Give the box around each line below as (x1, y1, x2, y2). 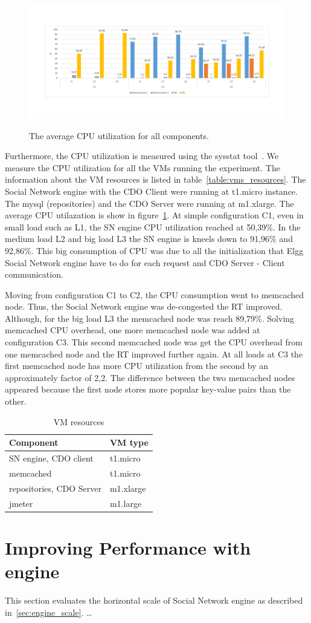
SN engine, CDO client (9, 452, 94, 465)
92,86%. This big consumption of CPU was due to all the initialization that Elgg (5, 244, 304, 256)
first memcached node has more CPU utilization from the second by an (5, 359, 269, 372)
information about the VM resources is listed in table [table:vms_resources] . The (5, 173, 306, 186)
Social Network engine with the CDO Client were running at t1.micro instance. (5, 184, 298, 197)
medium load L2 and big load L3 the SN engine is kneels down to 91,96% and (5, 232, 293, 245)
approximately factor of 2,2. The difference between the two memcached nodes (5, 371, 295, 383)
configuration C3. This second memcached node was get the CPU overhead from (5, 336, 303, 348)
